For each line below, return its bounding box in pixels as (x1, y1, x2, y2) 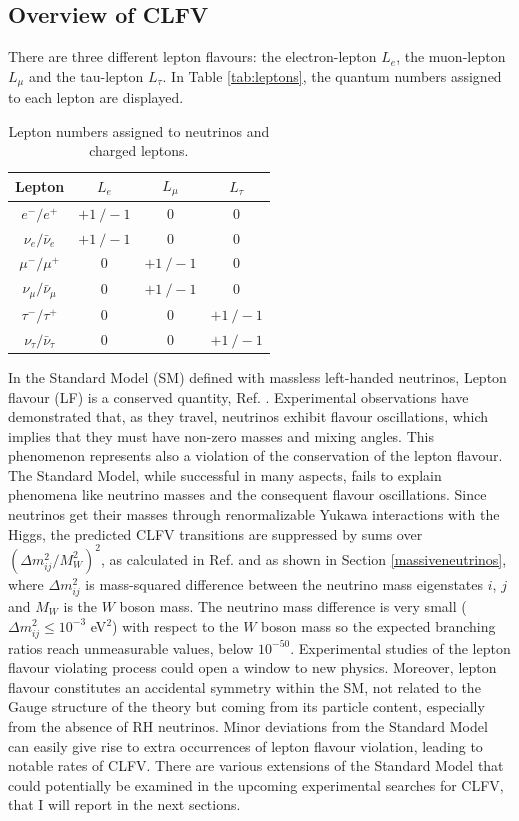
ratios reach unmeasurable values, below (8, 637, 254, 658)
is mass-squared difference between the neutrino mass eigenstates (85, 573, 484, 594)
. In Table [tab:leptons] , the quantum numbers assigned (162, 65, 502, 86)
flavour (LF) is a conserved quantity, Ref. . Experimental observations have (8, 386, 469, 407)
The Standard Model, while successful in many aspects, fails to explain (8, 464, 442, 485)
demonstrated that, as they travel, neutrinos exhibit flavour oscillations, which (8, 406, 489, 427)
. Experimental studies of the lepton (290, 637, 511, 658)
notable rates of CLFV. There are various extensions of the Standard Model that (8, 755, 504, 776)
